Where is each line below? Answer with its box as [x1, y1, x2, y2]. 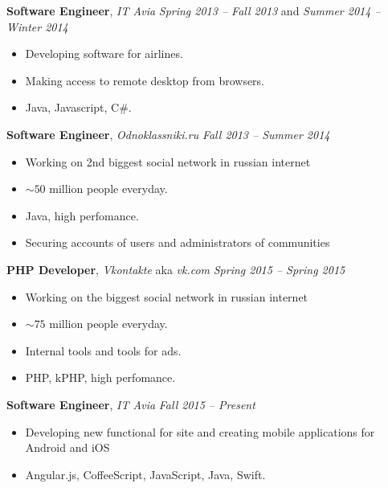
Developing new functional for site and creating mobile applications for [25, 423, 375, 440]
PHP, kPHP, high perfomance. [25, 369, 176, 386]
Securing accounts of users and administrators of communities [25, 234, 330, 251]
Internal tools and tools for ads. [25, 342, 182, 359]
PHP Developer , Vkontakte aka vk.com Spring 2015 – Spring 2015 [6, 260, 345, 277]
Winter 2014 [6, 18, 68, 35]
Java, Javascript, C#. [25, 99, 132, 116]
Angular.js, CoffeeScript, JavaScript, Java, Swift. [25, 465, 266, 482]
